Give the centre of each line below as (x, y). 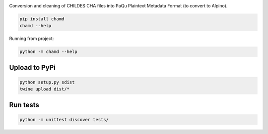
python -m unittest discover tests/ (64, 119)
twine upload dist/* (44, 89)
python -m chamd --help (49, 52)
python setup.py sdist (47, 82)
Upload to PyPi (32, 67)
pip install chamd (42, 19)
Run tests (24, 105)
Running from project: (32, 39)
